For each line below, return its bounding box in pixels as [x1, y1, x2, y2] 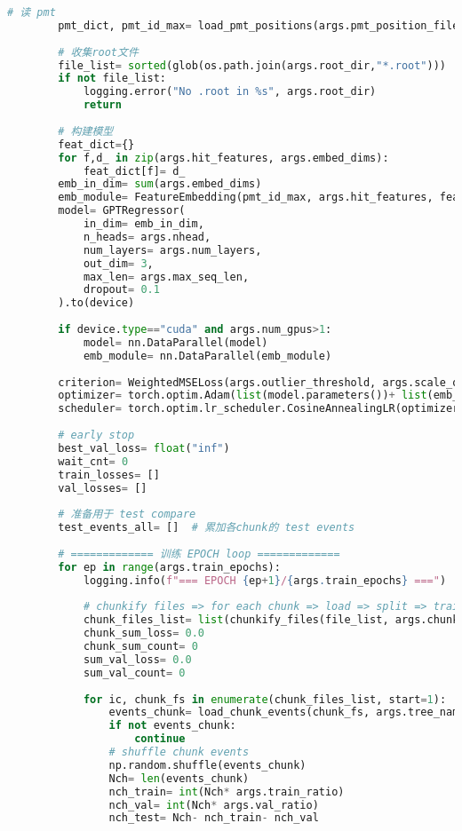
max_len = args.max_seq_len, [83, 270, 250, 283]
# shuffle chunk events [108, 746, 250, 758]
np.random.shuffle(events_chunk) [108, 758, 307, 772]
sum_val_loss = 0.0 [83, 653, 192, 666]
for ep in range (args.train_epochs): [58, 560, 281, 574]
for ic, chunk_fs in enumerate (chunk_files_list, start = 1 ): [83, 692, 447, 706]
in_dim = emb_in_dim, [83, 218, 204, 230]
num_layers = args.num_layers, [83, 243, 262, 257]
